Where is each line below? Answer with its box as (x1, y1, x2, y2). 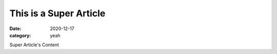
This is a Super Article (9, 8, 106, 19)
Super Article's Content (9, 42, 59, 48)
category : (9, 32, 31, 38)
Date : (9, 25, 22, 32)
